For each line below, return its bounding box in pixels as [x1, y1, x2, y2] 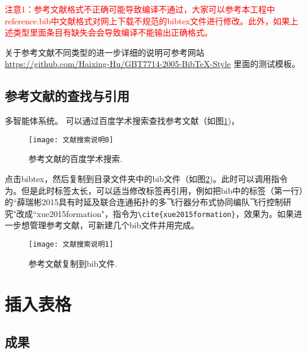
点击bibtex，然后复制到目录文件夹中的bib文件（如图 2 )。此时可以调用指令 [5, 173, 288, 185]
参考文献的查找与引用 [5, 87, 129, 105]
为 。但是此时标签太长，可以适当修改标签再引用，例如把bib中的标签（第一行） [5, 184, 303, 196]
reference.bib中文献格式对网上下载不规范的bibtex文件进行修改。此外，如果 [5, 14, 290, 27]
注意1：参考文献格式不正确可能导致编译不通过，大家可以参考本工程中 [5, 3, 275, 15]
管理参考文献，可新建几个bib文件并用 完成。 [29, 219, 200, 231]
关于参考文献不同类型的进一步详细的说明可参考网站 [5, 46, 204, 58]
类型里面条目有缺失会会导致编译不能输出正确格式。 [12, 26, 213, 39]
